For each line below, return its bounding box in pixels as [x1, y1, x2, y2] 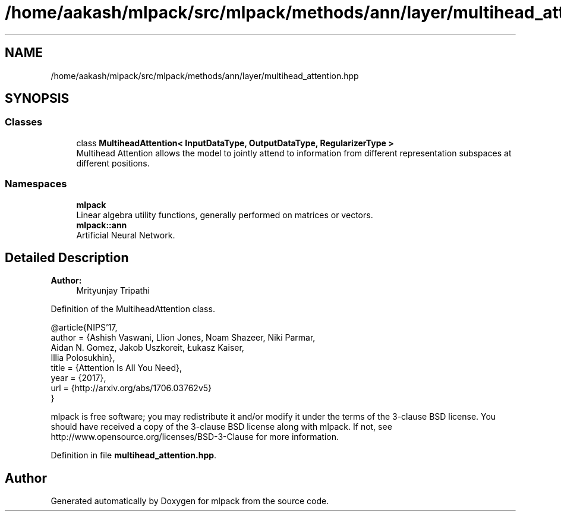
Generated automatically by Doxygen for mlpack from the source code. [51, 496, 329, 506]
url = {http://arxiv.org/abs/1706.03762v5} [51, 383, 212, 394]
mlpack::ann [76, 219, 127, 230]
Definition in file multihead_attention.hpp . [51, 450, 217, 461]
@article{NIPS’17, [51, 322, 118, 333]
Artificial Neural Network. [76, 229, 175, 240]
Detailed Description [5, 250, 129, 265]
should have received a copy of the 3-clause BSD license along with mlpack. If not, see [51, 421, 392, 432]
